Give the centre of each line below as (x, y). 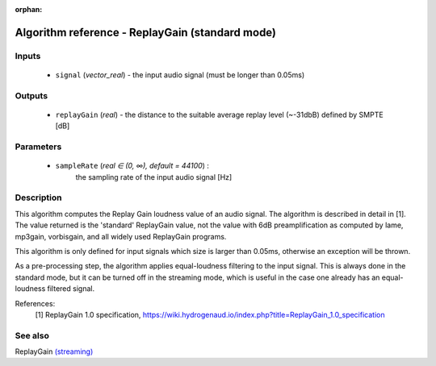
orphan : (29, 9)
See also (32, 335)
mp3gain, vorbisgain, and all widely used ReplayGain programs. (121, 236)
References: (35, 303)
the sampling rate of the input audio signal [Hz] (154, 177)
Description (38, 198)
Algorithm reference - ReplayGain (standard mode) (146, 32)
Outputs (31, 95)
